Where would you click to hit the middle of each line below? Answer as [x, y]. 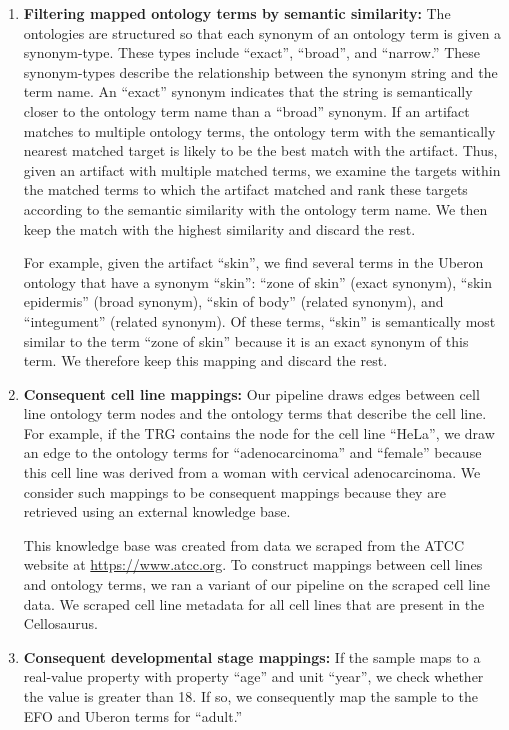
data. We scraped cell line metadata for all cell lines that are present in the [254, 603]
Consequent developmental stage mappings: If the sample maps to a [252, 656]
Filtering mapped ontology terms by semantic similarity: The [237, 13]
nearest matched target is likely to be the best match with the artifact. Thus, [260, 150]
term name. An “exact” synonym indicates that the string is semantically [248, 91]
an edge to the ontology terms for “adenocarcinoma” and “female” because [252, 452]
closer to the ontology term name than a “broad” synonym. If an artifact [246, 110]
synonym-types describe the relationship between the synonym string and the [260, 71]
